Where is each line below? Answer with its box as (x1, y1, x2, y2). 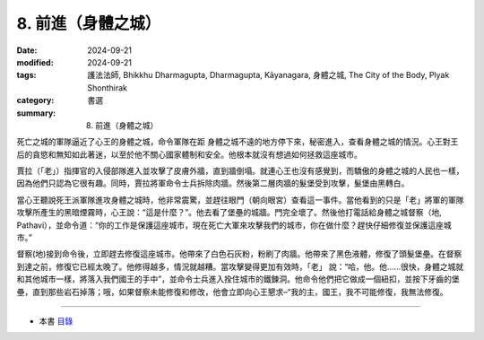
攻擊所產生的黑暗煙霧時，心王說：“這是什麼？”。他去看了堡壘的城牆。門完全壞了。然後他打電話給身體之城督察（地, (16, 207, 443, 218)
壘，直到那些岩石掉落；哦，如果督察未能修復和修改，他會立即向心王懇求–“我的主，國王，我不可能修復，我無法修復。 (16, 286, 448, 297)
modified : (16, 57, 54, 67)
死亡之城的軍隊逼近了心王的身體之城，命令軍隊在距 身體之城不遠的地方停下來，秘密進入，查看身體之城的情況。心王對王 (16, 136, 459, 147)
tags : (16, 70, 37, 81)
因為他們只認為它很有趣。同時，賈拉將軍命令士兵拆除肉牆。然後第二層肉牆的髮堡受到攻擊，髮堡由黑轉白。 (16, 178, 410, 188)
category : (16, 95, 55, 106)
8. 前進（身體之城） (16, 13, 161, 33)
